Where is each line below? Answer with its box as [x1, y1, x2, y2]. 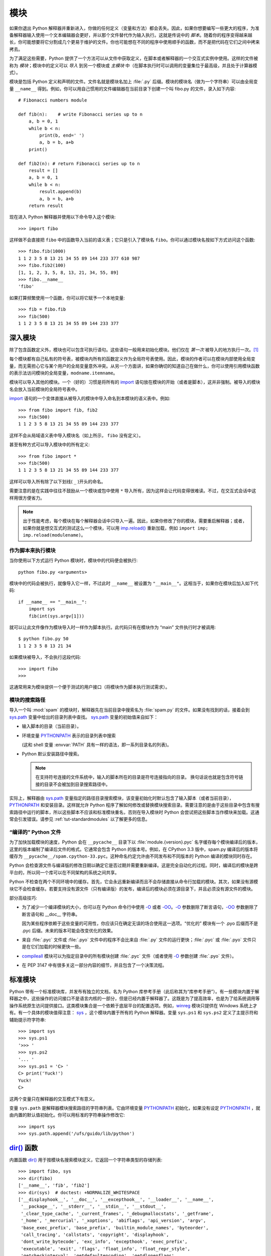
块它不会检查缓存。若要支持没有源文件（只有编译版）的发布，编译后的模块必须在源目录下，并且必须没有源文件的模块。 [9, 886, 255, 892]
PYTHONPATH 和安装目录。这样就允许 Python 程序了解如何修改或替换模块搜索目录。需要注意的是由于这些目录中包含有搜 [9, 802, 260, 808]
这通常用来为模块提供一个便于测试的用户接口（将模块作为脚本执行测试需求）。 [9, 684, 170, 690]
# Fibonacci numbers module [18, 97, 87, 103]
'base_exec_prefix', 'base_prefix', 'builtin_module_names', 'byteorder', [21, 1225, 209, 1230]
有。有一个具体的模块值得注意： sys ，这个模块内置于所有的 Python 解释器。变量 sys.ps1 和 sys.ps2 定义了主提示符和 [9, 1010, 258, 1016]
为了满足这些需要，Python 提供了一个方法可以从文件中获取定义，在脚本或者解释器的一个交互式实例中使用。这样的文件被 [9, 55, 258, 61]
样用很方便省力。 [9, 495, 45, 501]
